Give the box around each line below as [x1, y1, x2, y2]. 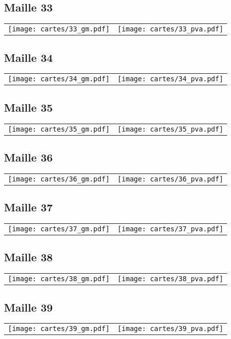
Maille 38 [4, 249, 53, 265]
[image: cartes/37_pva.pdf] [117, 225, 224, 233]
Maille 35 [4, 99, 53, 115]
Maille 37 [4, 199, 53, 215]
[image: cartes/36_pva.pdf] [117, 174, 224, 183]
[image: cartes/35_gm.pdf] [8, 125, 110, 133]
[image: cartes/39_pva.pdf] [117, 325, 224, 333]
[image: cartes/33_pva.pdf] [117, 25, 224, 33]
